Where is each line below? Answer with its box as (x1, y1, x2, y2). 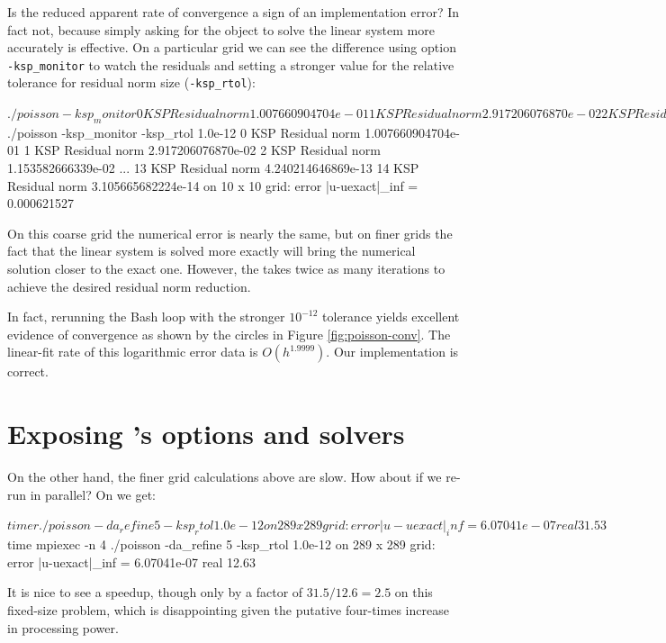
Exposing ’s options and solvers (7, 415, 405, 452)
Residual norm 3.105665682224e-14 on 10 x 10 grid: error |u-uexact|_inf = (7, 176, 418, 195)
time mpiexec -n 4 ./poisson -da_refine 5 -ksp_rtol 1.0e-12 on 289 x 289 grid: (7, 535, 436, 554)
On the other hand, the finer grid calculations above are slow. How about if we (7, 467, 442, 486)
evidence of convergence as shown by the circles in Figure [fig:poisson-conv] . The (7, 324, 451, 343)
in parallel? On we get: (30, 485, 156, 503)
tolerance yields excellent (322, 307, 460, 326)
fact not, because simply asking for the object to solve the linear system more (7, 20, 435, 39)
